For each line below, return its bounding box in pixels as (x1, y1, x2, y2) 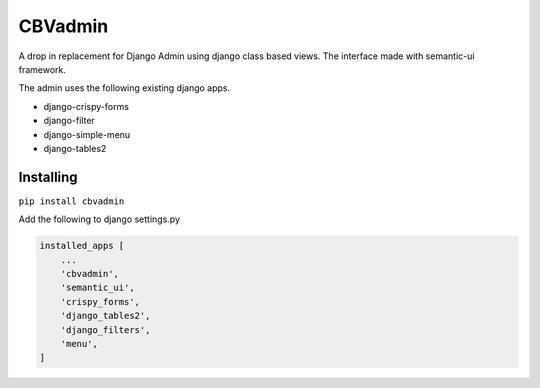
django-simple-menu (43, 128, 131, 140)
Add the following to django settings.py (18, 213, 180, 225)
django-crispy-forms (43, 100, 130, 112)
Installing (18, 168, 79, 185)
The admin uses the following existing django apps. (18, 82, 231, 94)
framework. (18, 63, 67, 75)
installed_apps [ (39, 240, 125, 252)
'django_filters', (60, 324, 151, 335)
